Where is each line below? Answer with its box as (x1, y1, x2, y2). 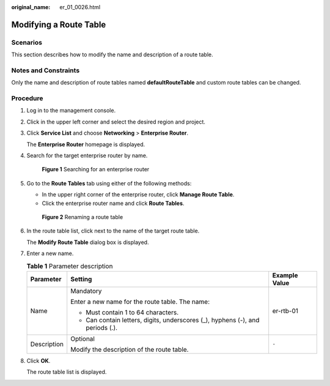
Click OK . (26, 357, 51, 364)
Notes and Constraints (11, 66, 80, 75)
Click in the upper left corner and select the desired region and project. (26, 118, 206, 125)
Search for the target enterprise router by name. (26, 152, 148, 159)
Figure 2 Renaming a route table (42, 213, 123, 220)
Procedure (11, 94, 43, 103)
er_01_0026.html (59, 4, 101, 10)
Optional (70, 334, 95, 343)
